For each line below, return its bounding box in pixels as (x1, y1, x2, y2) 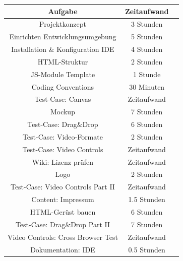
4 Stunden (131, 44, 163, 54)
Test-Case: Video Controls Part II (10, 181, 115, 192)
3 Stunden (131, 19, 163, 29)
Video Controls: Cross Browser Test (8, 231, 118, 242)
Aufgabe (48, 6, 78, 16)
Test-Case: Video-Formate (22, 131, 103, 142)
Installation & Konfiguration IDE (11, 44, 114, 54)
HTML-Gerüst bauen (30, 207, 96, 217)
